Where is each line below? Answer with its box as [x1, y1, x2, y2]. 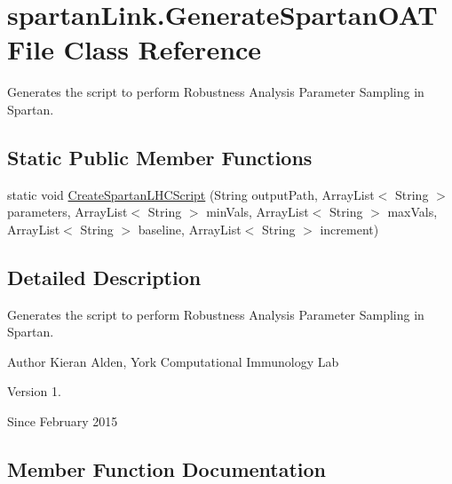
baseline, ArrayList [138, 219, 242, 238]
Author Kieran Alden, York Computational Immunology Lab [7, 352, 339, 370]
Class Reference [63, 31, 262, 67]
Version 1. [7, 382, 61, 401]
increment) [320, 219, 379, 238]
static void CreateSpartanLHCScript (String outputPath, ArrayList [7, 185, 375, 203]
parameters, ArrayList [7, 202, 128, 221]
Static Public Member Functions [7, 143, 313, 171]
